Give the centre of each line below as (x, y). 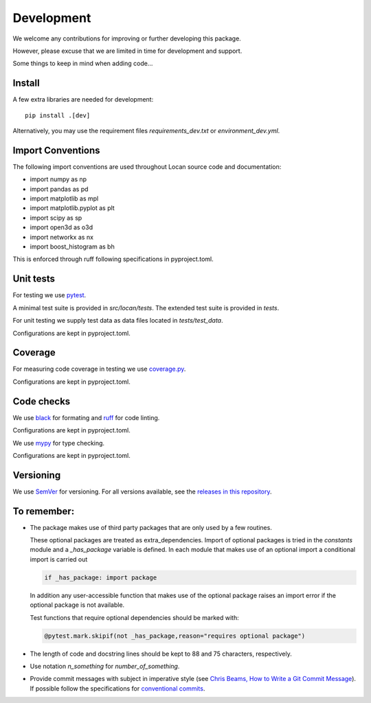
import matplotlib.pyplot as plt (72, 208)
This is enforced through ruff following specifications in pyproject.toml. (113, 259)
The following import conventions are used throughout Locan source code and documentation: (147, 166)
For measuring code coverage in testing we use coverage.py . (99, 369)
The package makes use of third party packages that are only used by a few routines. (151, 527)
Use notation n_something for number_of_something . (105, 666)
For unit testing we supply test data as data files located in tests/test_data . (118, 321)
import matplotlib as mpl (64, 198)
